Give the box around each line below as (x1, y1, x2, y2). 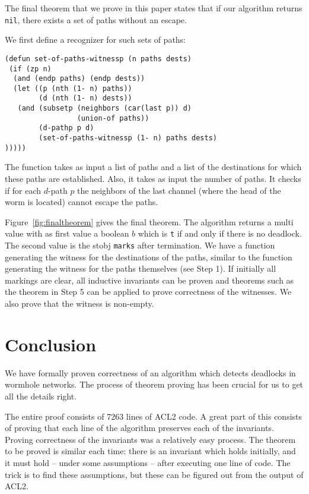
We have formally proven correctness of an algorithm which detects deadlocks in (5, 366, 296, 379)
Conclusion (5, 332, 97, 356)
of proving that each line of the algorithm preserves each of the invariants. (5, 421, 274, 434)
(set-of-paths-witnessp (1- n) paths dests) (39, 134, 217, 143)
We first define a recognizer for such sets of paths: (5, 33, 186, 46)
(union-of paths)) (77, 114, 149, 122)
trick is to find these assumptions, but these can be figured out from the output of (5, 468, 304, 480)
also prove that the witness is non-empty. (5, 297, 154, 310)
